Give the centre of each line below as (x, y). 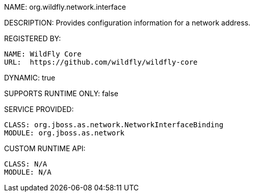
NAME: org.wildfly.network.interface (65, 7)
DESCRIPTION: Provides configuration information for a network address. (127, 23)
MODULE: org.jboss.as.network (65, 133)
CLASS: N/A (26, 164)
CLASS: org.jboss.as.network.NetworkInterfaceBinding (114, 125)
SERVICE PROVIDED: (39, 109)
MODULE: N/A (28, 172)
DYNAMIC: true (30, 78)
